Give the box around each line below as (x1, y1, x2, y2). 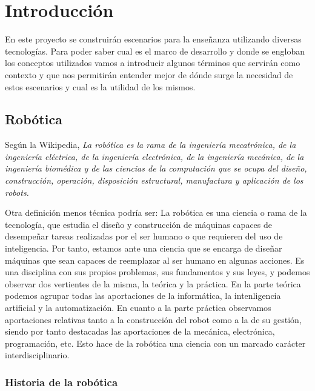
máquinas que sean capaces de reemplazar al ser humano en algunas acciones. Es (5, 253, 305, 266)
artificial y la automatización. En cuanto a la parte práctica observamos (5, 301, 271, 314)
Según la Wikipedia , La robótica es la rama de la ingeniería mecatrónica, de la (5, 138, 296, 151)
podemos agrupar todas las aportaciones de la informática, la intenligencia (5, 289, 281, 302)
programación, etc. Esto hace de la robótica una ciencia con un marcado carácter (5, 336, 306, 349)
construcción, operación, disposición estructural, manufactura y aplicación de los (5, 174, 303, 187)
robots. (5, 185, 29, 198)
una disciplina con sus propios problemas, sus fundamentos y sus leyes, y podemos (5, 266, 310, 278)
